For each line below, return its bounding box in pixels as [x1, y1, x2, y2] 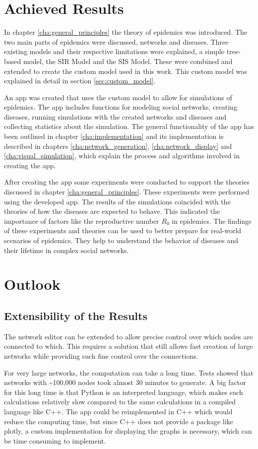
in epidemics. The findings [172, 215, 252, 226]
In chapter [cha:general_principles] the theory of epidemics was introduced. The [4, 27, 248, 37]
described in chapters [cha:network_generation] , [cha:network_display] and [4, 140, 232, 151]
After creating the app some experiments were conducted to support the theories [4, 177, 250, 187]
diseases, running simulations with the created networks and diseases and [4, 111, 227, 122]
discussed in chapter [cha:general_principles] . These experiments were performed [4, 187, 250, 197]
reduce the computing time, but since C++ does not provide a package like [4, 416, 233, 426]
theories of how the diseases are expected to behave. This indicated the [4, 206, 220, 216]
